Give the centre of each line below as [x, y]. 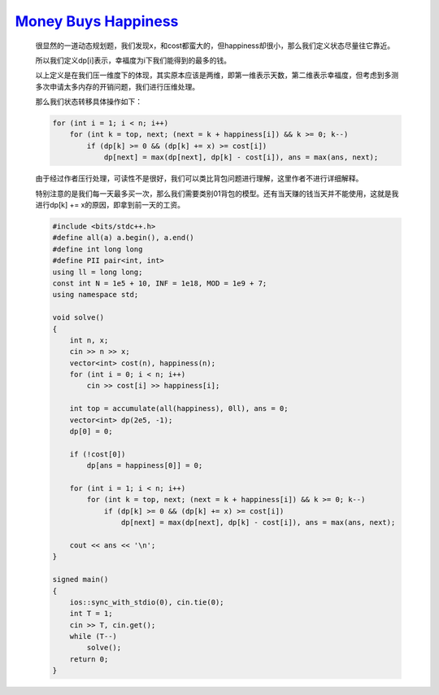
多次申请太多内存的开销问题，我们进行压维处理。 [117, 86]
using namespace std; [96, 295]
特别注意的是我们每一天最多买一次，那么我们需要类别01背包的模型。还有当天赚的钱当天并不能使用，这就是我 [217, 193]
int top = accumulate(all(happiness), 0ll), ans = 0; [179, 409]
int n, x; [89, 340]
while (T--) [93, 636]
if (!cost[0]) [98, 454]
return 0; [89, 659]
